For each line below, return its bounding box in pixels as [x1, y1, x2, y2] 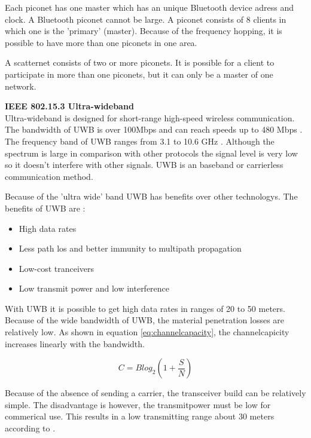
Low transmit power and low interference [19, 282, 170, 295]
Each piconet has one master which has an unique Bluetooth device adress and [5, 1, 294, 13]
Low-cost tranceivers [19, 262, 94, 274]
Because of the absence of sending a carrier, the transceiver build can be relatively [5, 387, 306, 399]
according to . [5, 422, 56, 434]
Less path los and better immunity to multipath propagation [19, 242, 242, 255]
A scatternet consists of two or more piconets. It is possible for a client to [5, 56, 275, 69]
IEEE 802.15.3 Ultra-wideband [5, 100, 134, 112]
